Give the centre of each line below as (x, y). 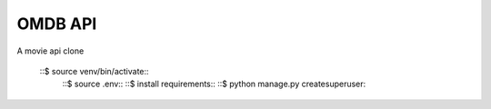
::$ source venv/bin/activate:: (94, 71)
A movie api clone (50, 51)
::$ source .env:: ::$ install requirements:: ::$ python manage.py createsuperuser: (214, 84)
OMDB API (57, 24)
